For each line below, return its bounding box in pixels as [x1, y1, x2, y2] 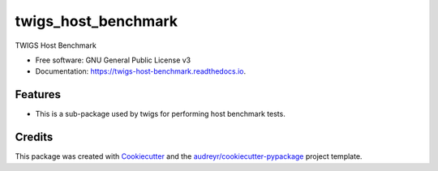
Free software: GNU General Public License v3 [35, 55, 191, 65]
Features [15, 88, 61, 101]
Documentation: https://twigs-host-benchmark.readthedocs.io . [35, 66, 247, 76]
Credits [15, 130, 54, 144]
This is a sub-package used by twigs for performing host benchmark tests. [35, 109, 286, 119]
